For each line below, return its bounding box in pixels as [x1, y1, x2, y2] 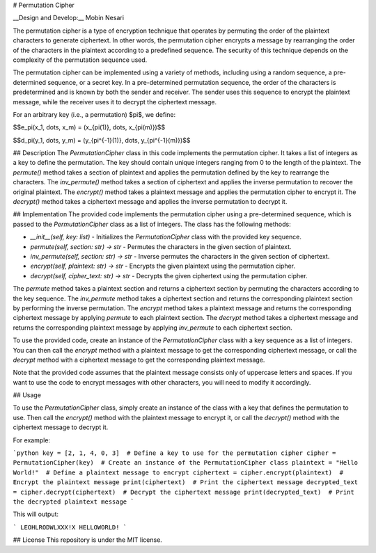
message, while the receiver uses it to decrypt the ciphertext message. [13, 97, 217, 106]
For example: [13, 435, 51, 444]
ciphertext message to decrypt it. [13, 423, 109, 431]
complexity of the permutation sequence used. [13, 56, 148, 64]
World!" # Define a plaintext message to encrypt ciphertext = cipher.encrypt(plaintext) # [13, 468, 344, 476]
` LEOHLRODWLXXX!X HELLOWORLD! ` [13, 523, 127, 531]
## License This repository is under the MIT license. [13, 536, 163, 544]
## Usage [13, 391, 42, 399]
